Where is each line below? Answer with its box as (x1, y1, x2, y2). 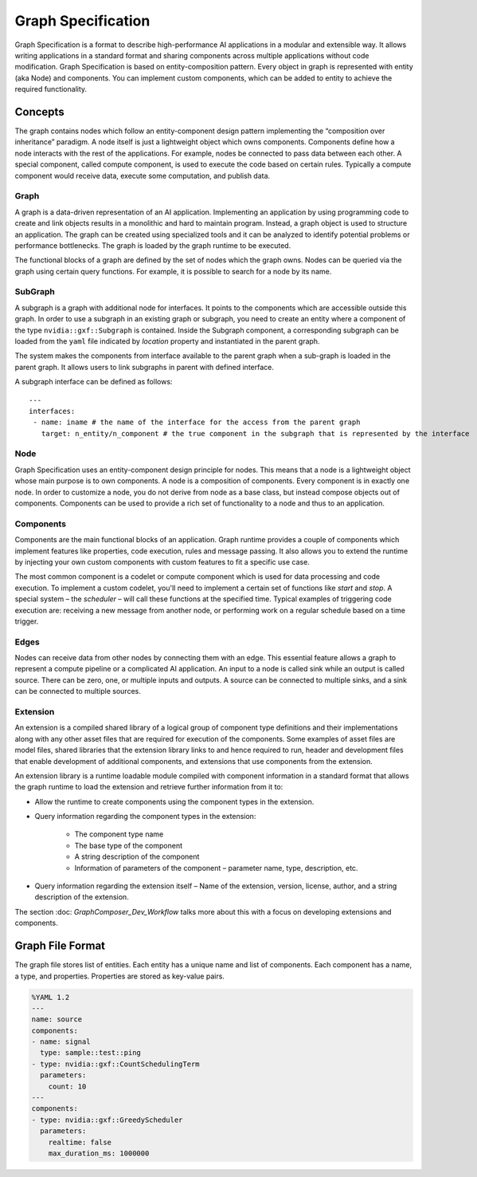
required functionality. (14, 85, 88, 94)
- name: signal (31, 1037, 91, 1046)
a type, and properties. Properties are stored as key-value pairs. (14, 971, 225, 981)
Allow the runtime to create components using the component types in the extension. (34, 797, 315, 806)
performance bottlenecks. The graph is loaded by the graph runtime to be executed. (14, 240, 291, 250)
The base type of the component (74, 840, 183, 850)
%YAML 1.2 (31, 993, 70, 1002)
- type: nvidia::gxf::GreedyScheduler (31, 1115, 183, 1124)
